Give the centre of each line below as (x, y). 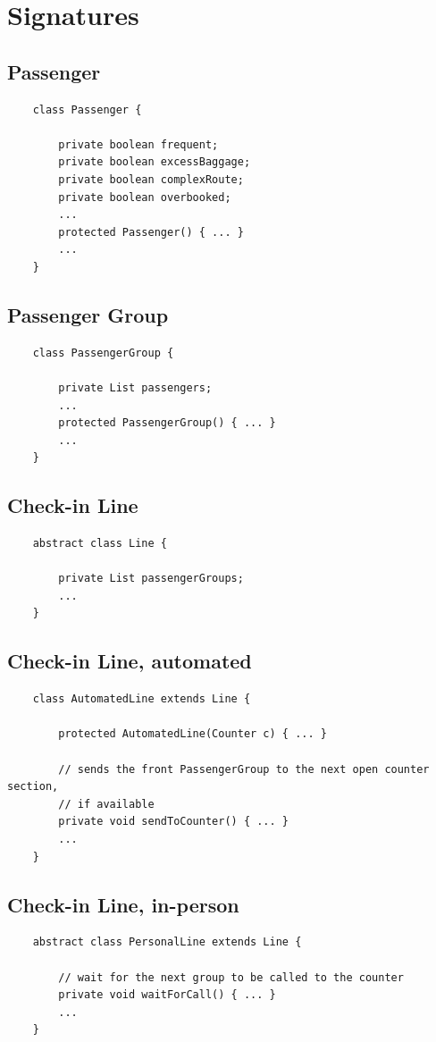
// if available (106, 804)
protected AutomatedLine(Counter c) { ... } (193, 734)
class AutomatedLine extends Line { (142, 699)
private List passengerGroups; (151, 579)
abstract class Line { (100, 544)
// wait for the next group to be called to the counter (231, 977)
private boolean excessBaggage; (155, 162)
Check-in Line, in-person (123, 904)
